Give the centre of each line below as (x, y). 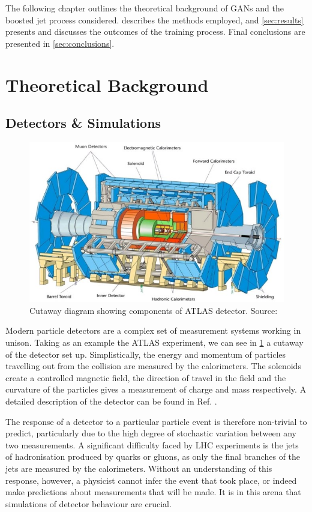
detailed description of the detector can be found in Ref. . (111, 401)
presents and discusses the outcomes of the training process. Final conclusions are (155, 32)
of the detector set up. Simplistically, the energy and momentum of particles (146, 354)
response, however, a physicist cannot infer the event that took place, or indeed (151, 480)
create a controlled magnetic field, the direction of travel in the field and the (146, 377)
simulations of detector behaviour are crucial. (88, 503)
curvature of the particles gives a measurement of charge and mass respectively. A (156, 389)
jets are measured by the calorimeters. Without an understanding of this (139, 468)
